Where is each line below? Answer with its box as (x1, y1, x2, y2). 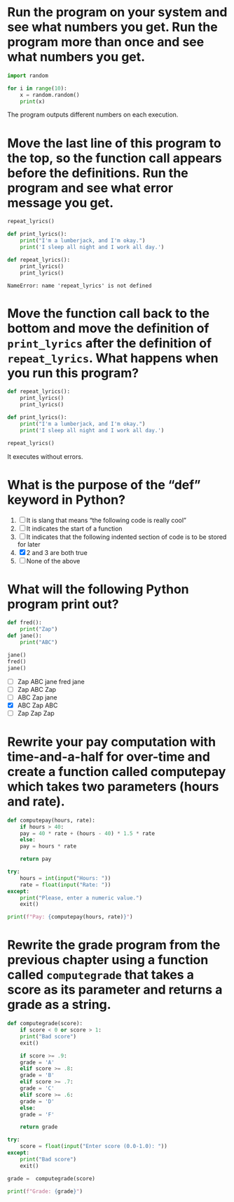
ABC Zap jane (17, 693, 57, 702)
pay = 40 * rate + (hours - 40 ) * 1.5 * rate (20, 829, 156, 837)
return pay (20, 855, 52, 863)
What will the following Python (7, 581, 189, 597)
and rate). (7, 794, 65, 810)
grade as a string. (7, 997, 111, 1013)
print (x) (20, 98, 46, 105)
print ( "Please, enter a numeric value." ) (20, 894, 142, 902)
